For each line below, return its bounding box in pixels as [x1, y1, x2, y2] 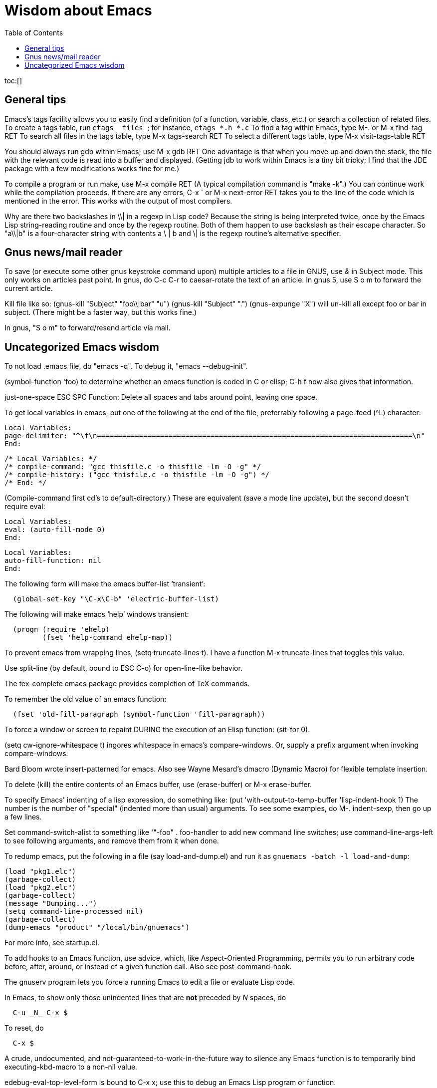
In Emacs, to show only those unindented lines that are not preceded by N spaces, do [4, 993, 286, 1002]
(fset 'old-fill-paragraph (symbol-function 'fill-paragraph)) [12, 710, 265, 719]
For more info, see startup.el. [4, 938, 99, 947]
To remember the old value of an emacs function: [4, 695, 167, 704]
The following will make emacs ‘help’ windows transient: [4, 610, 189, 619]
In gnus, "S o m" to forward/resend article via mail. [4, 323, 171, 332]
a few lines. [4, 813, 42, 821]
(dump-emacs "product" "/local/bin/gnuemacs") [4, 923, 190, 932]
